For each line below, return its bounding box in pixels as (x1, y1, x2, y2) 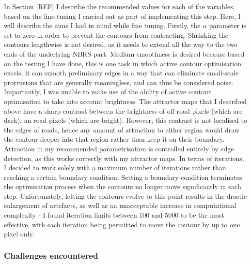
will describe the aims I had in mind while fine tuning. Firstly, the (4, 20, 201, 30)
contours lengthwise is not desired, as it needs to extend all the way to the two (4, 39, 237, 49)
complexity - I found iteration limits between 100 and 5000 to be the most (4, 210, 224, 220)
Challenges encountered (4, 249, 98, 261)
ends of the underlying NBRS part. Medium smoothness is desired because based (4, 48, 245, 59)
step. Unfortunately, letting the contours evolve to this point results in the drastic (4, 191, 247, 201)
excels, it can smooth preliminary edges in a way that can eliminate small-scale (4, 68, 239, 78)
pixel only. (4, 229, 34, 239)
